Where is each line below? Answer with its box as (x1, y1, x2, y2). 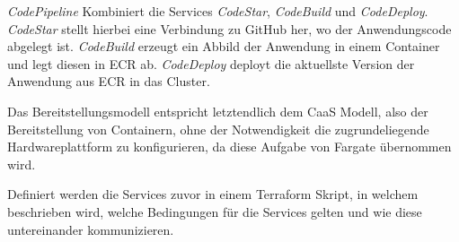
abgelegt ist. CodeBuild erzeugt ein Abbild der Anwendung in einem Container (7, 37, 440, 56)
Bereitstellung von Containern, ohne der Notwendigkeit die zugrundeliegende (7, 119, 429, 138)
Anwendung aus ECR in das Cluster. (7, 72, 210, 91)
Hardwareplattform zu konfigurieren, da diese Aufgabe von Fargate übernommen (7, 137, 452, 156)
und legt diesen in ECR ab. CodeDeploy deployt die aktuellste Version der (7, 54, 415, 73)
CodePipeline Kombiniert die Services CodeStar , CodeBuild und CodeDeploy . (7, 2, 428, 20)
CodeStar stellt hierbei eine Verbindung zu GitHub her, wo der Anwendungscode (7, 19, 452, 38)
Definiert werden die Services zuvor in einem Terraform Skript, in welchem (7, 185, 419, 203)
